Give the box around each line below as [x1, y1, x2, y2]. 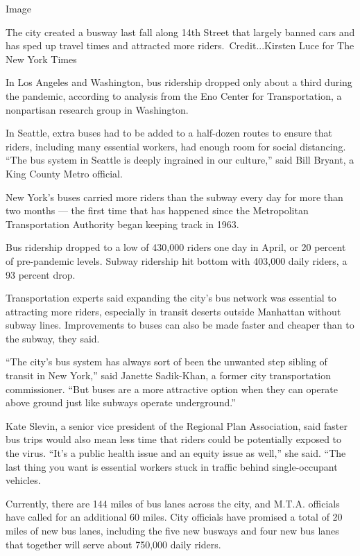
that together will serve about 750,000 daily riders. [6, 537, 221, 551]
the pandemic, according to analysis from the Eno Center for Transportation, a [6, 88, 342, 103]
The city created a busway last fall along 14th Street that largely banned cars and [6, 24, 355, 39]
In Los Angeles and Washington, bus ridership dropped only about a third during [6, 75, 352, 89]
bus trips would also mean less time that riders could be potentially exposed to [6, 432, 342, 446]
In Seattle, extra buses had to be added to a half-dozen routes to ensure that [6, 125, 332, 140]
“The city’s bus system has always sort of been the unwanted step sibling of [6, 354, 327, 369]
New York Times [6, 51, 77, 66]
